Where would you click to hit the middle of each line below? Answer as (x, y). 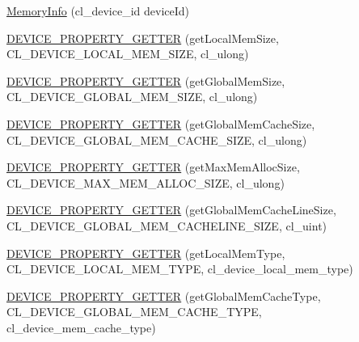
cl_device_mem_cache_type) (81, 327)
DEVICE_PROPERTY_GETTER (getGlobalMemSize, (146, 80)
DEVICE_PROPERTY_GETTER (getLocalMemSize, (143, 38)
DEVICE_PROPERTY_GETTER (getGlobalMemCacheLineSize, (171, 210)
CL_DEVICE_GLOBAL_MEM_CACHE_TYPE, (134, 312)
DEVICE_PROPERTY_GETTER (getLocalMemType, (146, 253)
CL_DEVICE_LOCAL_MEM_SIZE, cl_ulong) (128, 54)
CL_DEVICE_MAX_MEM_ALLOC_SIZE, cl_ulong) (146, 182)
